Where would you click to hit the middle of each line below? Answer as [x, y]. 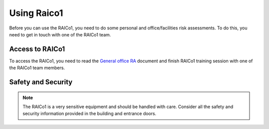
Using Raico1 [36, 13]
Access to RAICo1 [37, 49]
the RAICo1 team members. [37, 68]
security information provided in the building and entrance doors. [89, 114]
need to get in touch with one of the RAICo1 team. [60, 34]
